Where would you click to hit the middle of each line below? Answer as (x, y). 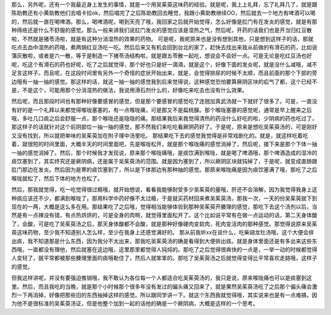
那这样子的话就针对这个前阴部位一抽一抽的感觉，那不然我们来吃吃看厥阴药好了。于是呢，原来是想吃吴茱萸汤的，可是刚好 (164, 127)
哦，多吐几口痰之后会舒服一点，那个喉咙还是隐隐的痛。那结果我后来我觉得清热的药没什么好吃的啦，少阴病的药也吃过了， (164, 119)
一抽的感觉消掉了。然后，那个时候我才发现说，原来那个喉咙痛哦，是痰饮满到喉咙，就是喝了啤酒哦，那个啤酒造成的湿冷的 (164, 152)
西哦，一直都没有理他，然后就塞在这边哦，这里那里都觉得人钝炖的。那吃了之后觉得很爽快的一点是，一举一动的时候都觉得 (164, 249)
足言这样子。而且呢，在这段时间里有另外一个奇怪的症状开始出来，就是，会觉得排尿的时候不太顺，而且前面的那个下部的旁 (164, 73)
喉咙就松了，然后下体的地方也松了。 (57, 178)
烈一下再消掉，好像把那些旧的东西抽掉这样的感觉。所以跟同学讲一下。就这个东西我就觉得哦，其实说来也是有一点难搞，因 (164, 295)
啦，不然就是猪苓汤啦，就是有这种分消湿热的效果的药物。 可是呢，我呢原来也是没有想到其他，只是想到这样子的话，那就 (162, 39)
